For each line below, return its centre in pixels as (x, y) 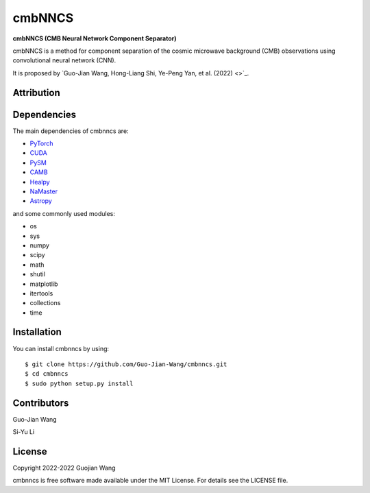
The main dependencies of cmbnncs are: (71, 131)
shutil (38, 274)
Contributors (41, 403)
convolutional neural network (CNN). (64, 60)
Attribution (37, 93)
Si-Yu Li (24, 432)
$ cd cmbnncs (47, 374)
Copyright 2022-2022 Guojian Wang (64, 468)
